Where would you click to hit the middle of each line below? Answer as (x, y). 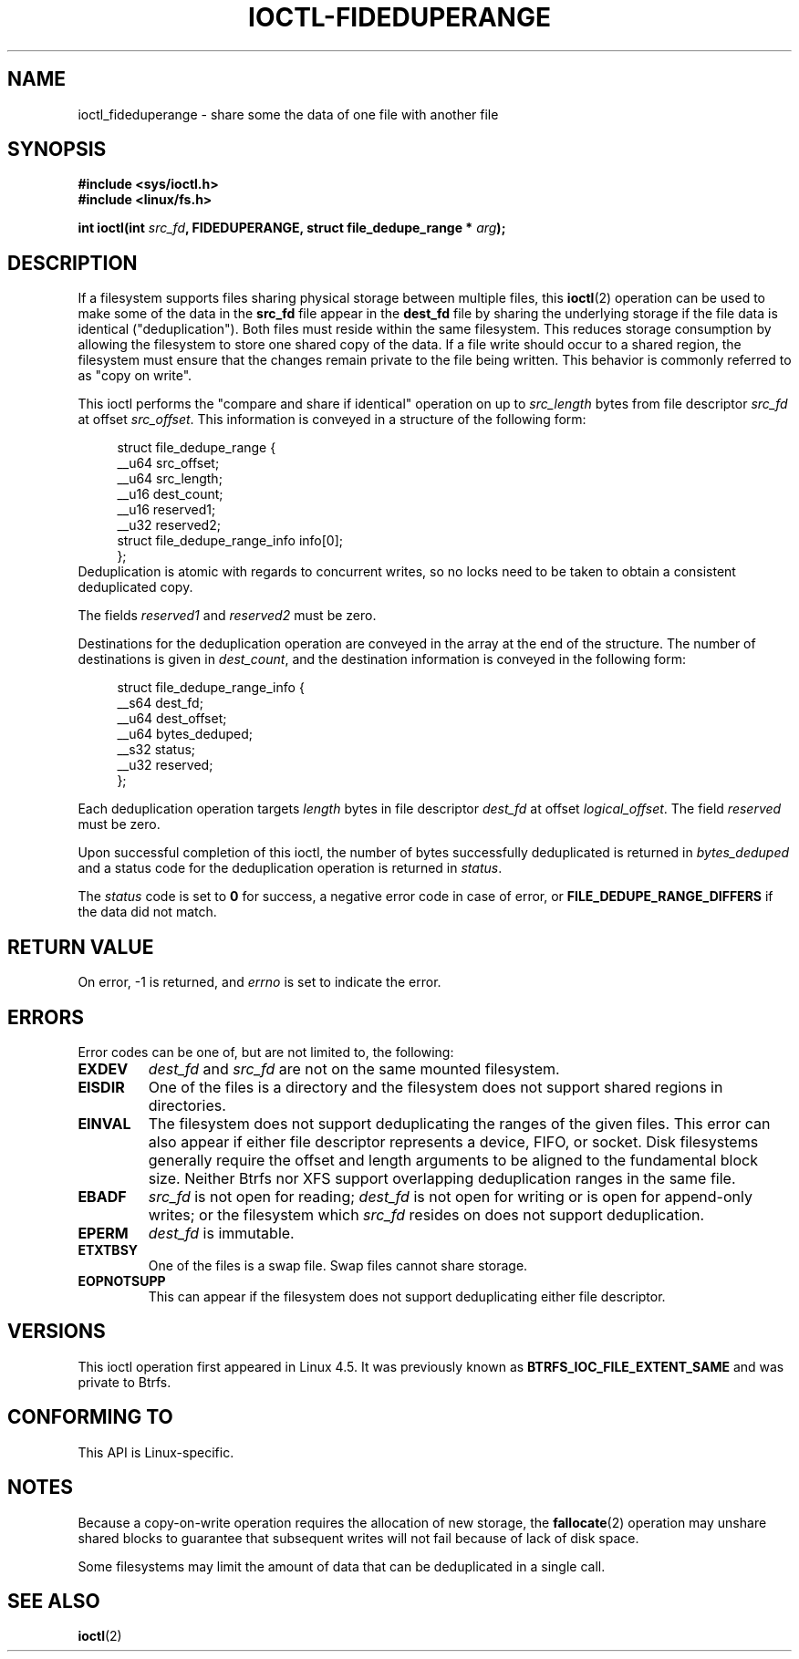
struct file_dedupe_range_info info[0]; (230, 541)
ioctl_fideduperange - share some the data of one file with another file (288, 114)
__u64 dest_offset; (172, 719)
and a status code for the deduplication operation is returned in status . (290, 868)
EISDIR (101, 1087)
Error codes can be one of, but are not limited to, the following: (266, 1052)
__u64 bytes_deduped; (185, 734)
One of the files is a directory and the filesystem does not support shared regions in (436, 1087)
